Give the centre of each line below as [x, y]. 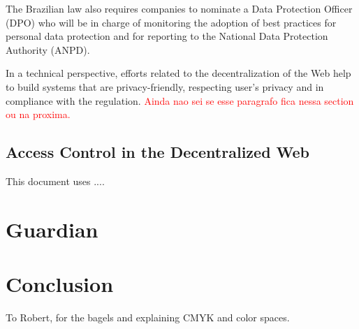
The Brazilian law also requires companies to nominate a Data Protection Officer [179, 8]
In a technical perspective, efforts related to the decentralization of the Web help [178, 73]
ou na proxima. [38, 114]
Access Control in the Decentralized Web [158, 152]
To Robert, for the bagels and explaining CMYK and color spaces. [148, 317]
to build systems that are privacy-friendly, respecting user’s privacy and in [165, 86]
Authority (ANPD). [48, 49]
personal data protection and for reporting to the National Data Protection [167, 36]
